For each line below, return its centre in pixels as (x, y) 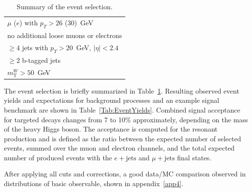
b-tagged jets (41, 60)
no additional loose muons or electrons (65, 35)
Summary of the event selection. (65, 6)
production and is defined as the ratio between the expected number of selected (123, 138)
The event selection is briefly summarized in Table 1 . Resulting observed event (122, 90)
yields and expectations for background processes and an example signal (112, 100)
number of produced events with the (58, 157)
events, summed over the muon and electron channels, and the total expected (119, 148)
